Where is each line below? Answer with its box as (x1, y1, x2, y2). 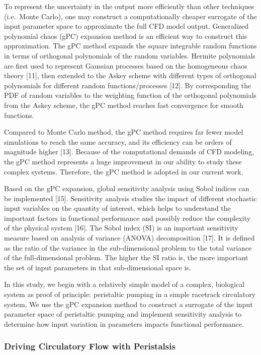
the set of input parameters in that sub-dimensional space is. (4, 262, 191, 272)
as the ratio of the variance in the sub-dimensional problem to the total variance (4, 242, 252, 253)
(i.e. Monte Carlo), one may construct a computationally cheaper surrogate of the (4, 11, 257, 21)
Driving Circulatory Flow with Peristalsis (4, 340, 176, 352)
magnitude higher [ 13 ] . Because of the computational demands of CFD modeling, (4, 146, 254, 157)
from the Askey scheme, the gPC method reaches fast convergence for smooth (4, 99, 243, 110)
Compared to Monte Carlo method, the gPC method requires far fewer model (4, 127, 243, 137)
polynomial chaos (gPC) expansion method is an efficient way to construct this (4, 30, 247, 41)
